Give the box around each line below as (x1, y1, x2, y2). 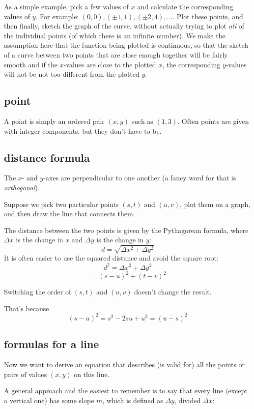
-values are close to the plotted (63, 59, 156, 69)
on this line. (74, 369, 110, 379)
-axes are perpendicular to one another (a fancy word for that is (43, 173, 236, 183)
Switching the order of (4, 287, 71, 297)
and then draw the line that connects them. (4, 208, 135, 219)
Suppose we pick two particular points (4, 199, 119, 209)
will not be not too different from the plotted (4, 69, 140, 79)
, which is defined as (102, 395, 163, 405)
